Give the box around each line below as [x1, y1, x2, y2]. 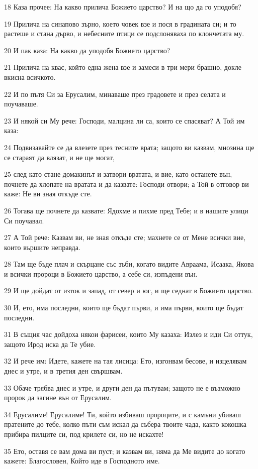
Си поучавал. [4, 215, 44, 225]
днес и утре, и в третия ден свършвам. [4, 366, 123, 376]
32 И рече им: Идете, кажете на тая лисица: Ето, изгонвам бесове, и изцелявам [4, 356, 247, 366]
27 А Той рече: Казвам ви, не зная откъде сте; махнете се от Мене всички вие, [4, 232, 246, 243]
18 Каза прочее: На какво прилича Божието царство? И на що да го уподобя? [4, 2, 241, 12]
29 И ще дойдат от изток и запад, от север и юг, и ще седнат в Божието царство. [4, 285, 253, 296]
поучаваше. [4, 98, 38, 109]
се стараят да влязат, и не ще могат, [4, 152, 115, 162]
